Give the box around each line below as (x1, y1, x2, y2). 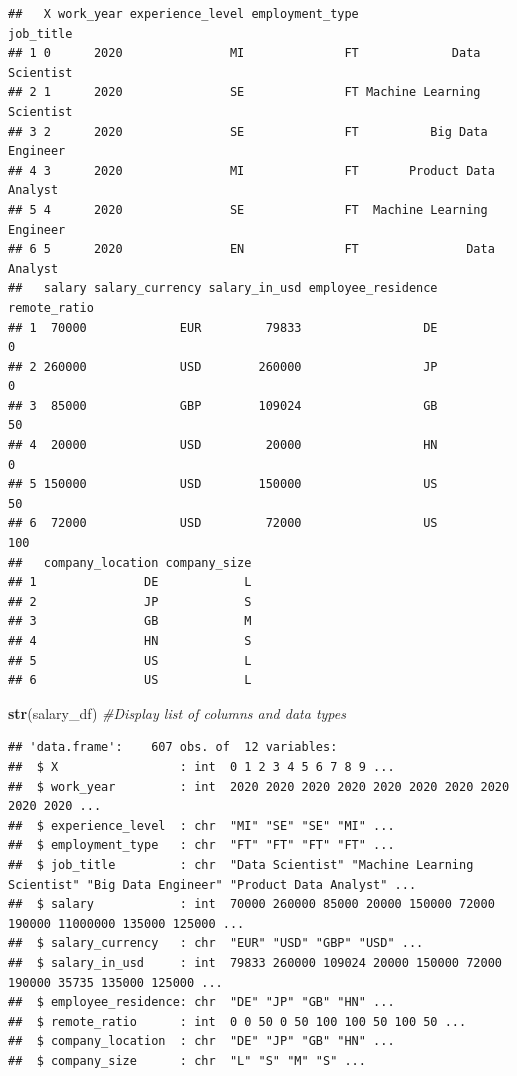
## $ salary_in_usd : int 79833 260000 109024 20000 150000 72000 (8, 955, 502, 970)
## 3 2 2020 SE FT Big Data (8, 124, 488, 139)
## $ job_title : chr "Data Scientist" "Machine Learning (8, 857, 474, 872)
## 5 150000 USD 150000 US (8, 477, 438, 492)
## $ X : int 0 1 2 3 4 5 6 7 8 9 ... (8, 759, 395, 774)
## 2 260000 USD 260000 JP (8, 359, 438, 374)
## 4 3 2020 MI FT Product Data (8, 163, 495, 178)
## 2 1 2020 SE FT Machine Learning (8, 85, 481, 100)
